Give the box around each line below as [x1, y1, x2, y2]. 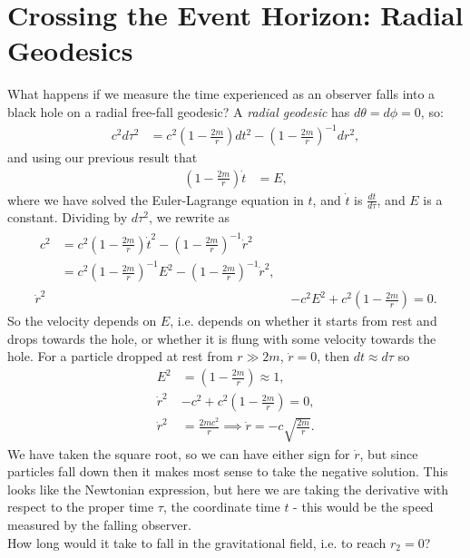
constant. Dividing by [7, 208, 128, 227]
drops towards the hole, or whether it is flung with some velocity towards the [7, 328, 436, 348]
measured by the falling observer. [7, 515, 191, 534]
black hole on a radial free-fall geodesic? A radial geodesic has [7, 102, 350, 121]
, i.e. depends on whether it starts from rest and [170, 311, 437, 330]
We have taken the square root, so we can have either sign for [7, 444, 350, 463]
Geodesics [7, 32, 133, 69]
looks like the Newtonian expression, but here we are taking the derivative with [7, 479, 449, 498]
